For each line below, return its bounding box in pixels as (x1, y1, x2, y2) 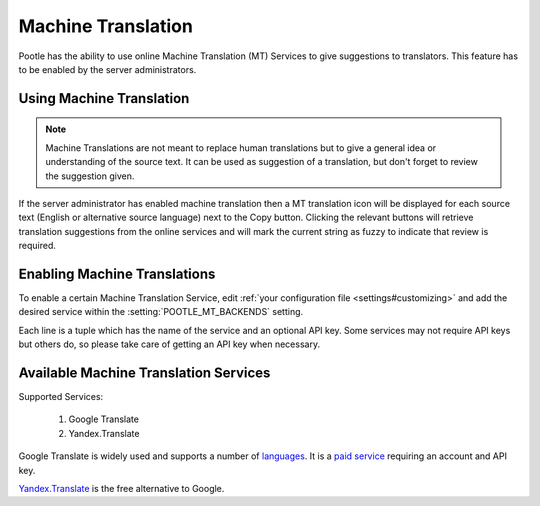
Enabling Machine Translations (18, 265, 216, 282)
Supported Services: (18, 391, 104, 403)
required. (18, 240, 57, 252)
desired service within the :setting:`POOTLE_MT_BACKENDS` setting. (18, 306, 304, 318)
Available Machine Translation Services (18, 364, 271, 381)
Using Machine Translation (18, 90, 190, 107)
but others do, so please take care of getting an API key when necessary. (18, 338, 320, 350)
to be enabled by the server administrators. (18, 63, 197, 75)
